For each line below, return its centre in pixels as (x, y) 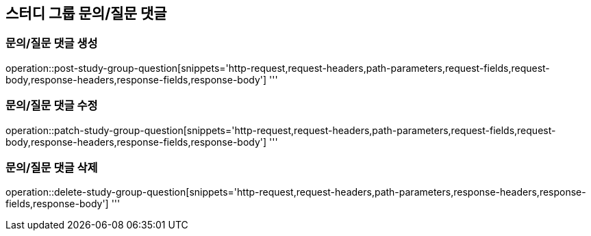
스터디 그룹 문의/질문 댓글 (86, 13)
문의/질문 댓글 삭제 (52, 167)
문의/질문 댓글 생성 (52, 43)
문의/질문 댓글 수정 (52, 106)
